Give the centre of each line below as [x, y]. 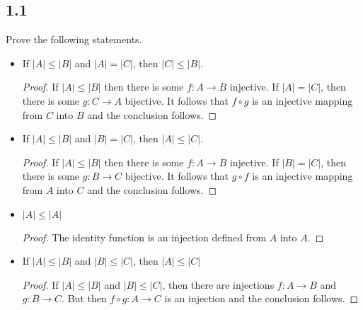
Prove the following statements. [74, 39]
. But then [84, 298]
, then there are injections [218, 284]
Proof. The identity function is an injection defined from [144, 237]
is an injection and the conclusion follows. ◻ [261, 298]
